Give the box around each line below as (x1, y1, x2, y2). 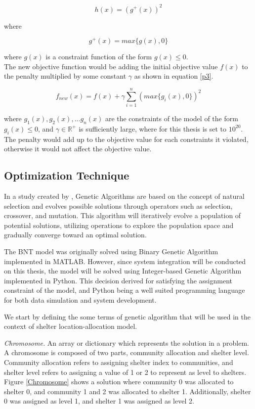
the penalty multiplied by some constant (4, 71, 127, 81)
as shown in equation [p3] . (134, 71, 213, 81)
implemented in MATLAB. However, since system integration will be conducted (4, 256, 246, 266)
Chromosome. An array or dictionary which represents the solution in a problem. (4, 337, 249, 348)
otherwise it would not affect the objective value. (4, 143, 152, 154)
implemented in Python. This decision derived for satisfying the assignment (4, 275, 232, 285)
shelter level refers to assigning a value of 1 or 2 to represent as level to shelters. (4, 366, 247, 377)
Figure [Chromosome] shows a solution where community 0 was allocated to (4, 376, 234, 387)
